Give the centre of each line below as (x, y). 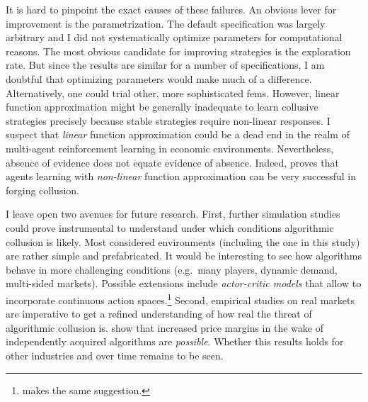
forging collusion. (42, 190)
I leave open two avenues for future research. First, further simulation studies (173, 214)
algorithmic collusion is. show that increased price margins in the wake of (165, 327)
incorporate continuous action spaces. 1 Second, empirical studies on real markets (180, 298)
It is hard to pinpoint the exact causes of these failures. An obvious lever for (171, 9)
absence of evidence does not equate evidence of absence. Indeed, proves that (172, 162)
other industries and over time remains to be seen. (115, 355)
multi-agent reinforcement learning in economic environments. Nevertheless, (170, 148)
